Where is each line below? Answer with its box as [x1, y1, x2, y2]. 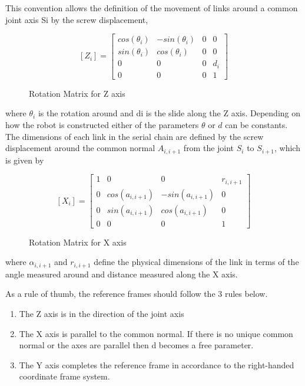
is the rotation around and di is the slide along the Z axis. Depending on [38, 107, 301, 119]
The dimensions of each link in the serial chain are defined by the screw [5, 130, 264, 142]
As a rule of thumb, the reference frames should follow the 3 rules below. [5, 287, 268, 300]
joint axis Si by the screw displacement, [5, 13, 148, 25]
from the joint [183, 142, 234, 154]
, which [274, 142, 300, 154]
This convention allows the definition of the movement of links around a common [5, 2, 298, 14]
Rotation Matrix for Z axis [29, 87, 125, 99]
